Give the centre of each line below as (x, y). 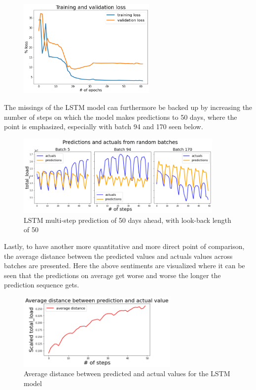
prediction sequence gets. (42, 285)
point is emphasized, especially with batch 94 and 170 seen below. (104, 126)
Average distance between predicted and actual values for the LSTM (127, 373)
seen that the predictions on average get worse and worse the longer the (112, 275)
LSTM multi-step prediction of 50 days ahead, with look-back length (128, 220)
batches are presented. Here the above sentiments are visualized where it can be (125, 266)
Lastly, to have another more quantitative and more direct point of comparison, (124, 246)
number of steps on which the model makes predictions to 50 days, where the (121, 117)
